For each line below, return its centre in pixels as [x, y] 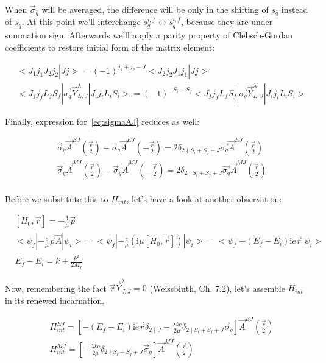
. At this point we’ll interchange [81, 22]
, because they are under [227, 22]
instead [295, 9]
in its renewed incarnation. [55, 300]
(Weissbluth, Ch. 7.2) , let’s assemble [217, 288]
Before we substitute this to [57, 198]
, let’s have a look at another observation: [204, 198]
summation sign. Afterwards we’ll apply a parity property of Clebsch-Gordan [149, 35]
